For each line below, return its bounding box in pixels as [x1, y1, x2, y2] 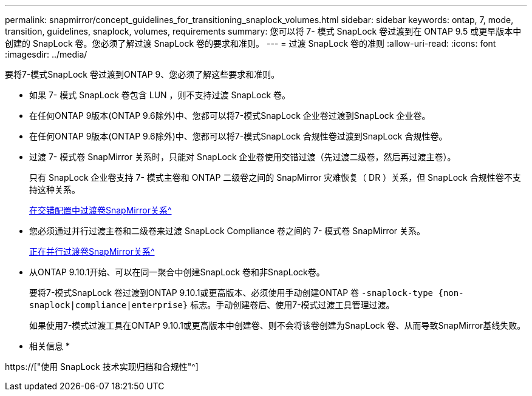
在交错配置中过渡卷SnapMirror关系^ [29, 205, 172, 215]
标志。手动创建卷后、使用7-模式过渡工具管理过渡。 [190, 300, 395, 310]
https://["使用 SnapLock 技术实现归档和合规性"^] [5, 361, 199, 372]
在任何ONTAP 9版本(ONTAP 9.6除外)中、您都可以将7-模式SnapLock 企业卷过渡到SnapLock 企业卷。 [29, 110, 431, 121]
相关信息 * [29, 341, 70, 351]
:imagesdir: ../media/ [5, 49, 87, 59]
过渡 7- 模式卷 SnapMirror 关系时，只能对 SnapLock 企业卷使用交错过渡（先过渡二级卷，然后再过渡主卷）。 [29, 152, 456, 162]
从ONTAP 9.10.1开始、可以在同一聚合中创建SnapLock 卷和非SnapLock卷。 [29, 267, 325, 277]
